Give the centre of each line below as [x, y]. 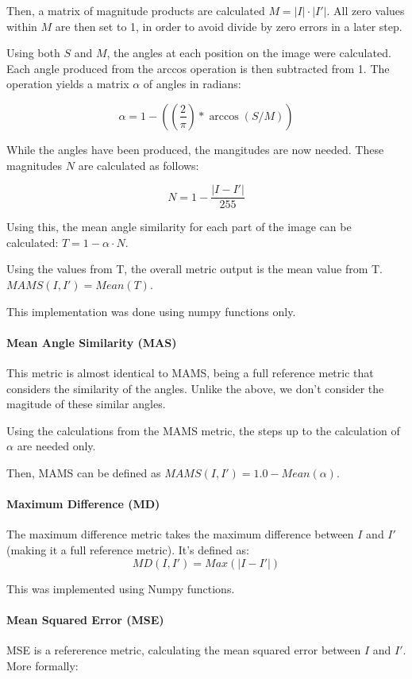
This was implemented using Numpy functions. [121, 588]
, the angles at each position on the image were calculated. [249, 53]
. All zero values [366, 10]
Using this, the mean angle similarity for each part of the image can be [179, 227]
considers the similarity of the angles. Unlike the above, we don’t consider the [195, 388]
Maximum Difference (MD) [83, 504]
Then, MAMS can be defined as [84, 472]
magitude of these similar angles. [86, 404]
